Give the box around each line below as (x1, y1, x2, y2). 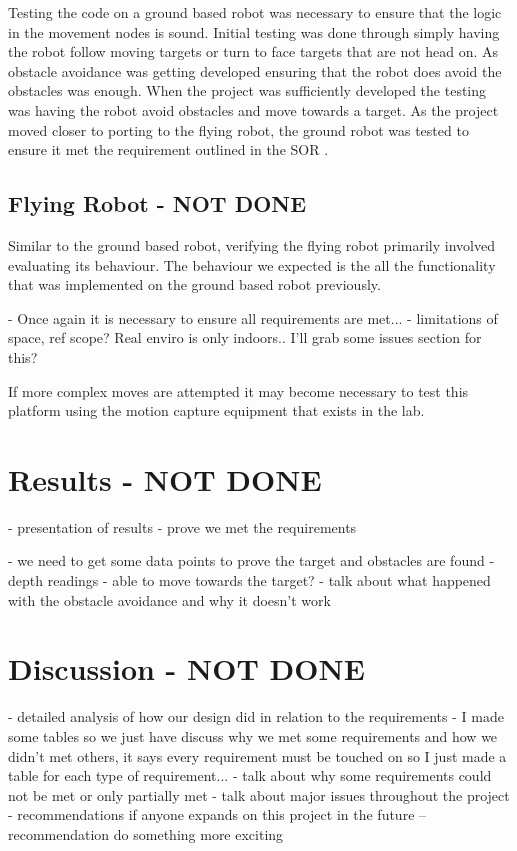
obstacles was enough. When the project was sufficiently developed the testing (8, 80, 487, 101)
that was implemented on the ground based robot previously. (8, 274, 381, 295)
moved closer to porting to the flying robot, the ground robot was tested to (8, 119, 469, 140)
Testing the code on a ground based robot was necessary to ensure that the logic (8, 2, 502, 22)
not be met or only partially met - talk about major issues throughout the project (8, 784, 510, 805)
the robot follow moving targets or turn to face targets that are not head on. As (8, 41, 499, 62)
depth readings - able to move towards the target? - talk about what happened (8, 570, 491, 591)
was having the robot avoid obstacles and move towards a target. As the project (8, 99, 499, 120)
